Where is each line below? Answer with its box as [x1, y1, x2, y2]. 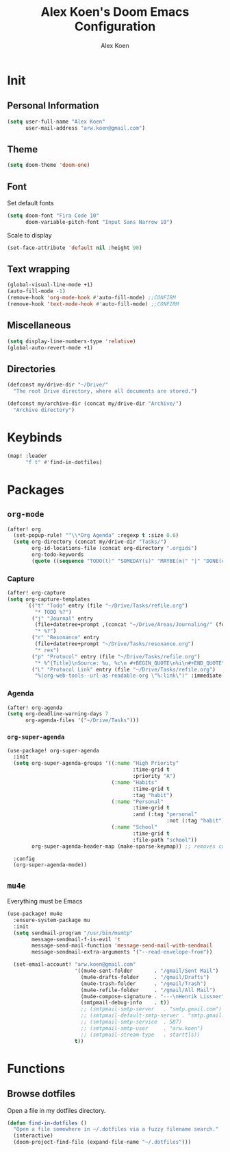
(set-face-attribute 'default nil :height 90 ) [7, 244, 142, 251]
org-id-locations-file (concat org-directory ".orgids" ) [31, 545, 197, 552]
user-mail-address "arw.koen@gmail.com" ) [25, 124, 146, 131]
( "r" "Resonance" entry [31, 634, 99, 641]
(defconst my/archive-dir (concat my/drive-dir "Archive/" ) [7, 400, 183, 407]
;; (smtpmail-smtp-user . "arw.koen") [80, 1024, 204, 1032]
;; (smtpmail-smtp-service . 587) [80, 1019, 183, 1026]
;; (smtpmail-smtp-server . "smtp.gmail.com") [80, 1006, 222, 1013]
